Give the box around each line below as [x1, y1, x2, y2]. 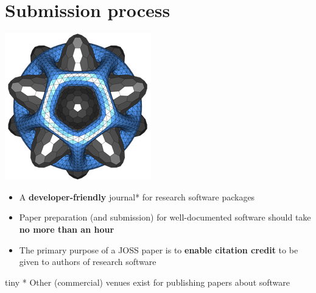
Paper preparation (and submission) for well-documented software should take [19, 211, 311, 224]
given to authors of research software [19, 255, 156, 268]
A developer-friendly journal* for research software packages [19, 190, 255, 203]
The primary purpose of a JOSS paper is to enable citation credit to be [19, 243, 298, 256]
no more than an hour [19, 222, 114, 235]
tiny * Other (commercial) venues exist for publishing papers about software [5, 275, 290, 288]
